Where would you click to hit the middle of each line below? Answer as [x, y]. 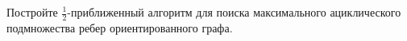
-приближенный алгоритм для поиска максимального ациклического [234, 12]
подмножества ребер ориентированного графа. [120, 27]
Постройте [32, 12]
